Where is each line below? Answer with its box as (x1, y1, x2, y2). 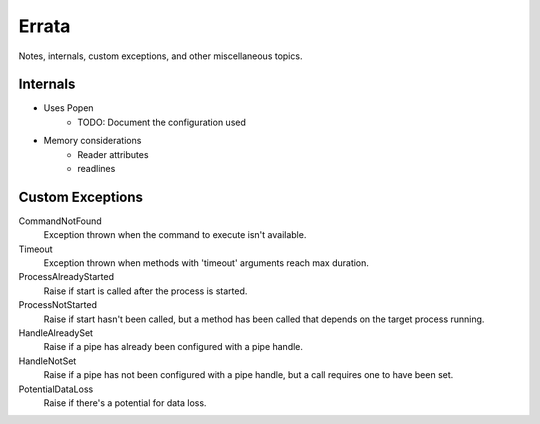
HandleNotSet (18, 355, 77, 367)
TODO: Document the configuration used (77, 116, 247, 128)
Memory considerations (43, 135, 142, 147)
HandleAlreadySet (18, 327, 94, 339)
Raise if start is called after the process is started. (43, 285, 248, 297)
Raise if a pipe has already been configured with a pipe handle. (43, 341, 304, 353)
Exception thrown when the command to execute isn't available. (43, 229, 307, 241)
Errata (18, 15, 71, 37)
